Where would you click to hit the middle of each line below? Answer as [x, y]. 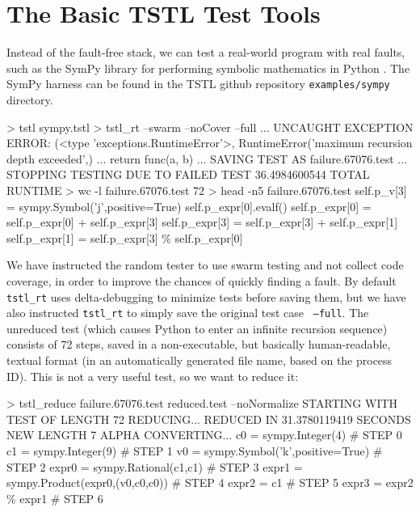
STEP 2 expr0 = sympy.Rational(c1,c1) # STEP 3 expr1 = [155, 466]
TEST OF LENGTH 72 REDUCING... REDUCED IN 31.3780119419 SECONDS [209, 419]
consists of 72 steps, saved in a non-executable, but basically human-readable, [199, 344]
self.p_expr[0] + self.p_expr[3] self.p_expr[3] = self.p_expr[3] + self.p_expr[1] [202, 222]
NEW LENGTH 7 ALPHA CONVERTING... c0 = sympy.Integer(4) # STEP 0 [204, 435]
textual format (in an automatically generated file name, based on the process [199, 360]
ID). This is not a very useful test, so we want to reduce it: [153, 376]
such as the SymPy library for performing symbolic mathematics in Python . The [208, 68]
